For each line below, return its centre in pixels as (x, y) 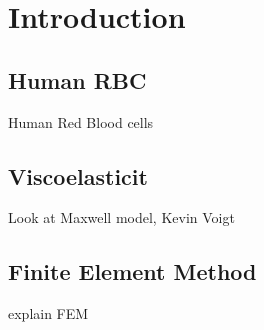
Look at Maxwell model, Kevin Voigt (121, 217)
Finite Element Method (132, 271)
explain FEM (48, 313)
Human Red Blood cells (81, 121)
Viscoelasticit (78, 175)
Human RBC (77, 79)
